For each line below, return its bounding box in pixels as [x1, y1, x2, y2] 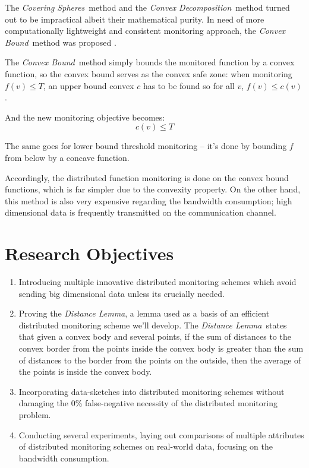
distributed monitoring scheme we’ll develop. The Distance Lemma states [18, 318, 287, 331]
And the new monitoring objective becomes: [5, 110, 165, 123]
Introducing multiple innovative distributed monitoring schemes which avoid [18, 276, 297, 288]
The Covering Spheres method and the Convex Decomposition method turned [5, 1, 290, 13]
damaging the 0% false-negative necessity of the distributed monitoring [18, 397, 278, 409]
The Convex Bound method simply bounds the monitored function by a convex [5, 56, 295, 68]
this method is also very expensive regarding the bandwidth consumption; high [5, 194, 292, 207]
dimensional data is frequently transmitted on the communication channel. [5, 206, 276, 219]
